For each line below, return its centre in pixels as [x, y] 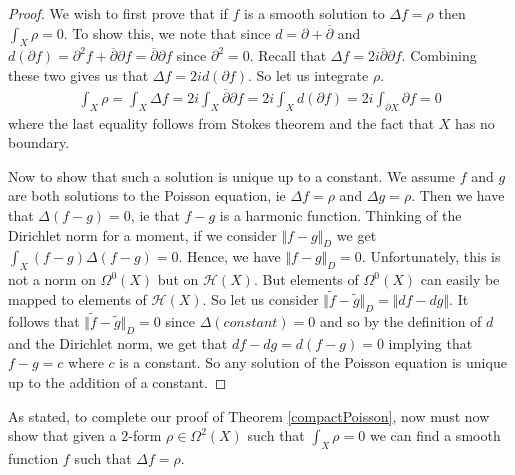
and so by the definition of [400, 321]
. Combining [439, 55]
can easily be [460, 279]
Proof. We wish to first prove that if [118, 13]
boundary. [39, 142]
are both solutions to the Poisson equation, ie [147, 195]
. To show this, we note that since [167, 32]
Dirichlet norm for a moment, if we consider [142, 234]
